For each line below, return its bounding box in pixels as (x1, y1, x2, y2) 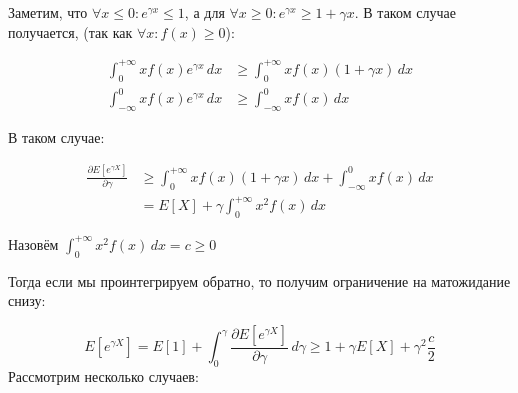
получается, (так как (8, 21, 133, 42)
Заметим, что (8, 2, 88, 22)
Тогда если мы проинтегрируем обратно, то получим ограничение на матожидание (8, 270, 511, 291)
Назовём (8, 233, 59, 254)
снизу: (8, 290, 46, 311)
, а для (184, 2, 225, 22)
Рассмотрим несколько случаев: (8, 366, 199, 387)
